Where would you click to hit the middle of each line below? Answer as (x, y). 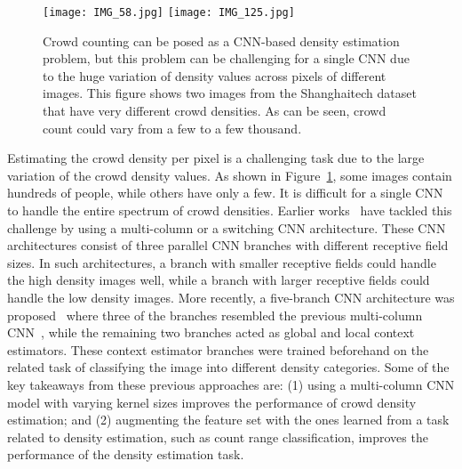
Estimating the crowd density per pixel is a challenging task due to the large (216, 158)
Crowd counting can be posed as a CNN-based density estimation (221, 40)
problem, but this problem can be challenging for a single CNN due (226, 58)
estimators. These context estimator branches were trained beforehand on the (218, 349)
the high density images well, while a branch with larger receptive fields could (219, 280)
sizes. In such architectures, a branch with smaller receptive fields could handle (222, 262)
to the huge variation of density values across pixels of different (215, 75)
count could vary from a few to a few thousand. (172, 128)
